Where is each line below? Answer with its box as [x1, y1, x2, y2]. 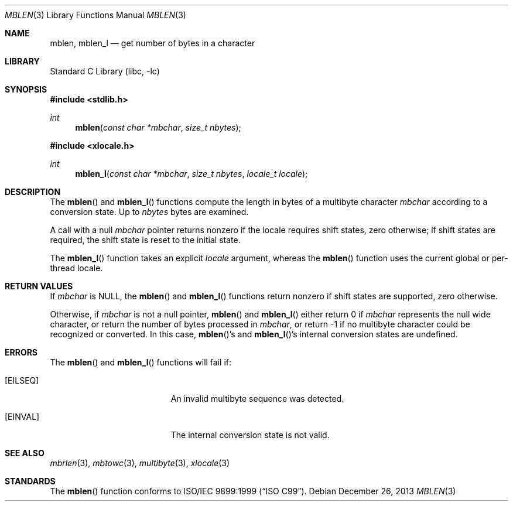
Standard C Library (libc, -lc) [50, 66, 160, 76]
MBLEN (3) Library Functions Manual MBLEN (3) [5, 10, 186, 20]
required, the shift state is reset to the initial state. [50, 235, 241, 245]
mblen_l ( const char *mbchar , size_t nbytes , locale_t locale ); [75, 169, 308, 179]
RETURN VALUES [5, 281, 73, 291]
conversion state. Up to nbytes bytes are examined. [50, 207, 249, 217]
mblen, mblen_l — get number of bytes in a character [50, 38, 255, 48]
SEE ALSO [5, 448, 45, 458]
